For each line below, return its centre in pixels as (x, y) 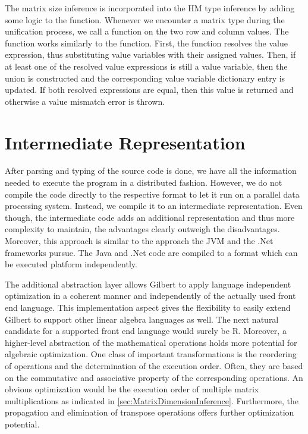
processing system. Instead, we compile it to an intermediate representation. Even (154, 206)
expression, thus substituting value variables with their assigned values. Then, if (150, 54)
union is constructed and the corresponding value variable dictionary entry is (145, 78)
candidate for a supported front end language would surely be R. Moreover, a (146, 331)
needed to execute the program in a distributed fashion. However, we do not (144, 182)
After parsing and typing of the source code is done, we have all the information (151, 171)
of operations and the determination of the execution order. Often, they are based (154, 365)
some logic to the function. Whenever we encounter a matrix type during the (145, 19)
